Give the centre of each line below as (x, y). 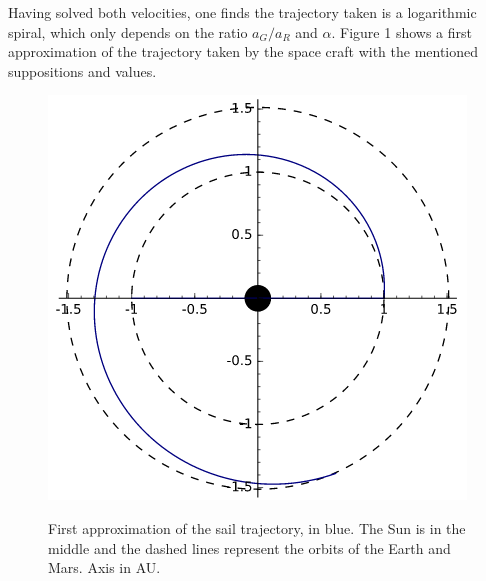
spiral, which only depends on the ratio (128, 31)
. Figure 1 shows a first (401, 31)
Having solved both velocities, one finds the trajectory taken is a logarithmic (242, 12)
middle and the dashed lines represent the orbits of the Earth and (249, 547)
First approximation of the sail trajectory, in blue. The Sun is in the (257, 527)
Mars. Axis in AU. (104, 567)
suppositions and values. (82, 70)
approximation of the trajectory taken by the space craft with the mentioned (243, 51)
